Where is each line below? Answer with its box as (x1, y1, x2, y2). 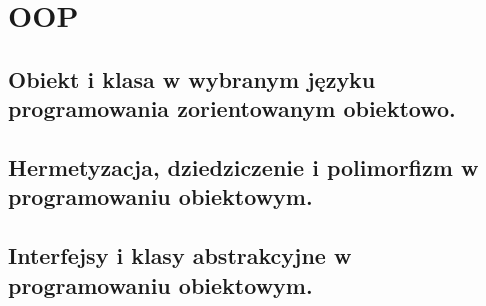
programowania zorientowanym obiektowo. (8, 93, 456, 124)
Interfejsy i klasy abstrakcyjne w (8, 240, 352, 271)
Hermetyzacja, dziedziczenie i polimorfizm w (8, 151, 479, 182)
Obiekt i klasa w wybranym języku (8, 63, 376, 94)
